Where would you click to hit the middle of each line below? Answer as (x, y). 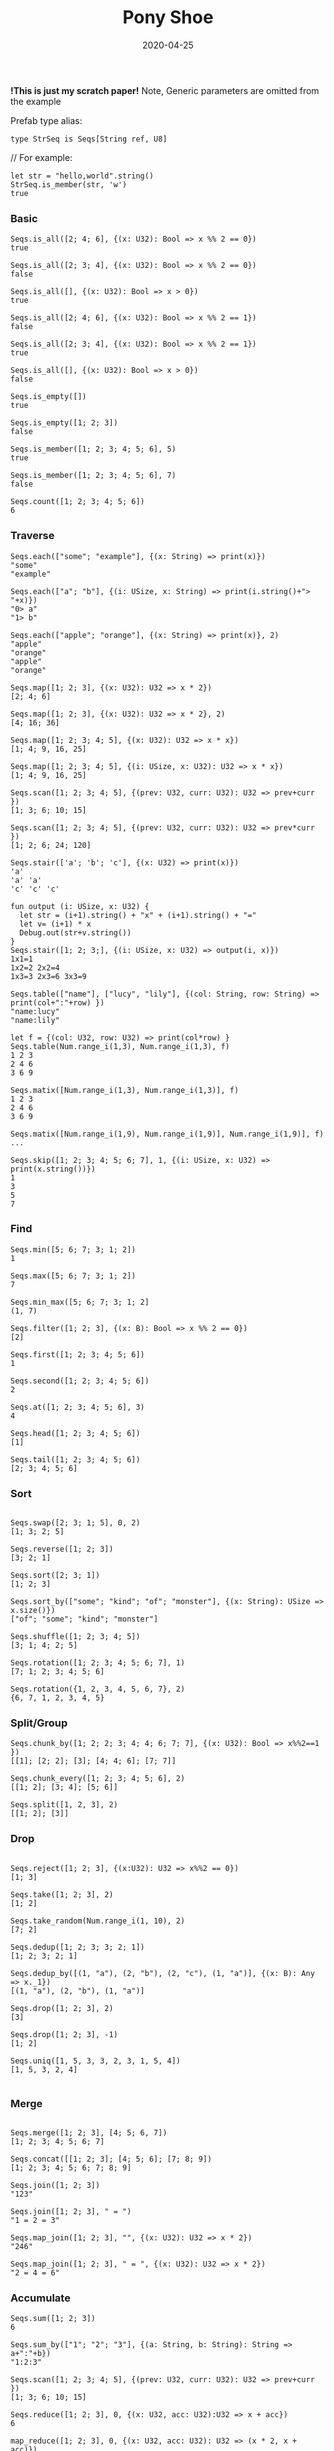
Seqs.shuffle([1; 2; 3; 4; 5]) (75, 1637)
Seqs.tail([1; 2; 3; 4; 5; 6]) (75, 1459)
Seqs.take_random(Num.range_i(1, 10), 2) (98, 1921)
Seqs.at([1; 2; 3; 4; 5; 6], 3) (77, 1407)
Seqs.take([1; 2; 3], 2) (62, 1894)
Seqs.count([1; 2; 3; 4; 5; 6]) (77, 502)
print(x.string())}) (53, 1169)
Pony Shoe (168, 17)
